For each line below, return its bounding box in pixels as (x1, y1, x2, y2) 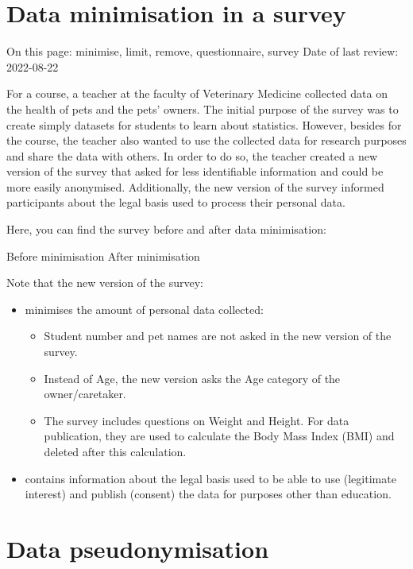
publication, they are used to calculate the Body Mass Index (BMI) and (44, 428, 395, 444)
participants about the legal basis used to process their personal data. (6, 194, 345, 211)
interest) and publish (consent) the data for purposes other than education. (25, 486, 392, 502)
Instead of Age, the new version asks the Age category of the (44, 370, 341, 386)
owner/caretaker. (44, 385, 126, 402)
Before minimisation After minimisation (6, 247, 200, 264)
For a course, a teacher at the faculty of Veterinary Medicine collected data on (6, 85, 388, 102)
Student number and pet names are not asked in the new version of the (44, 327, 392, 344)
